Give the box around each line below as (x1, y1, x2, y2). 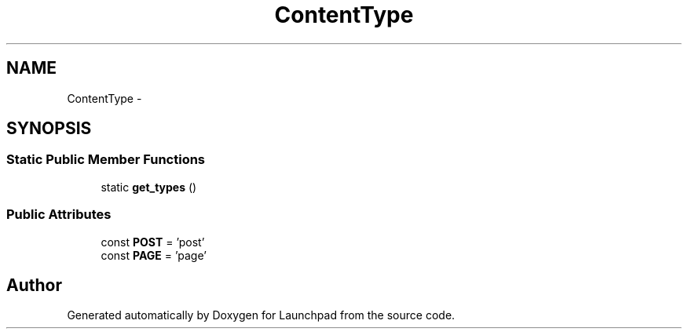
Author (6, 275, 62, 295)
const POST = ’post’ (101, 235, 205, 249)
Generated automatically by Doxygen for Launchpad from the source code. (67, 308, 456, 322)
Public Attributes (6, 206, 112, 223)
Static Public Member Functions (6, 151, 206, 168)
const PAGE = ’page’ (101, 248, 207, 262)
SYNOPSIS (6, 118, 92, 139)
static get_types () (101, 180, 197, 194)
